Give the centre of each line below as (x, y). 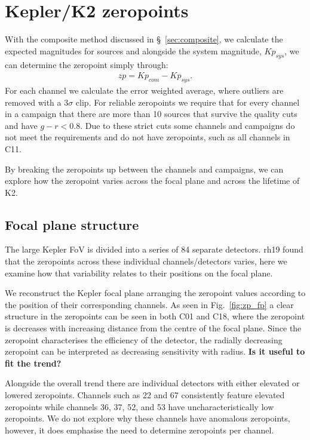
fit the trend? (33, 363)
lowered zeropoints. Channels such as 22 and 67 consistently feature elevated (145, 395)
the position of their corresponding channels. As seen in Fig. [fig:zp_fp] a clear (149, 304)
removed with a (33, 102)
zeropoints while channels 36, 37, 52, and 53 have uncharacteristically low (139, 406)
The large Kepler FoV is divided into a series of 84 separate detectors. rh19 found (154, 249)
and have (21, 125)
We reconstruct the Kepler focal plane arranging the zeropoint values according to (155, 293)
